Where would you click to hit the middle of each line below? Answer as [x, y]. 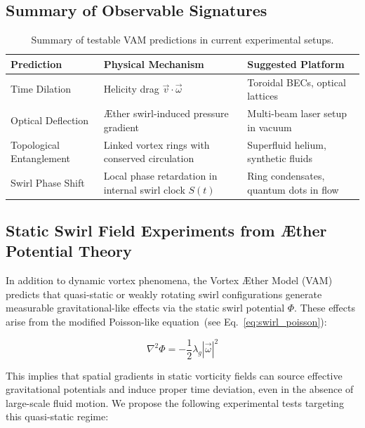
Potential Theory [69, 251]
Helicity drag [131, 89]
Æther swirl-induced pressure [166, 113]
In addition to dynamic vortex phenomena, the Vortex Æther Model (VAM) [169, 280]
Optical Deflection [50, 120]
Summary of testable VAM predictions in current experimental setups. [182, 40]
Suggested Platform [296, 63]
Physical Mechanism [154, 63]
